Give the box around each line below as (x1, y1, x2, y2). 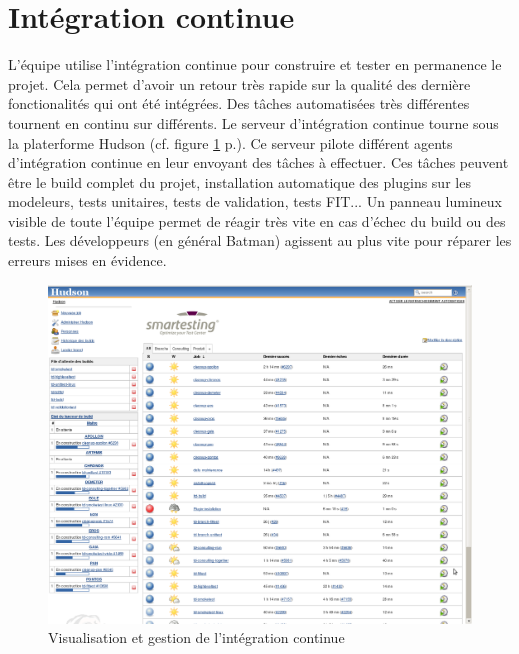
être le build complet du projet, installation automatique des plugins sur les (8, 171, 471, 192)
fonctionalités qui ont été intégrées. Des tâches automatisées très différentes (8, 93, 470, 114)
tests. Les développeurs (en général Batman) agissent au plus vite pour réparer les (8, 230, 512, 251)
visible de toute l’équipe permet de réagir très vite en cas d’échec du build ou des (8, 210, 506, 231)
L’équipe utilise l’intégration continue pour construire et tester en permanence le (8, 54, 502, 75)
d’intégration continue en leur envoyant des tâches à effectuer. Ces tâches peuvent (8, 152, 509, 173)
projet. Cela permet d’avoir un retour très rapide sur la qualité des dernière (8, 73, 471, 94)
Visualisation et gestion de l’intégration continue (48, 627, 345, 648)
